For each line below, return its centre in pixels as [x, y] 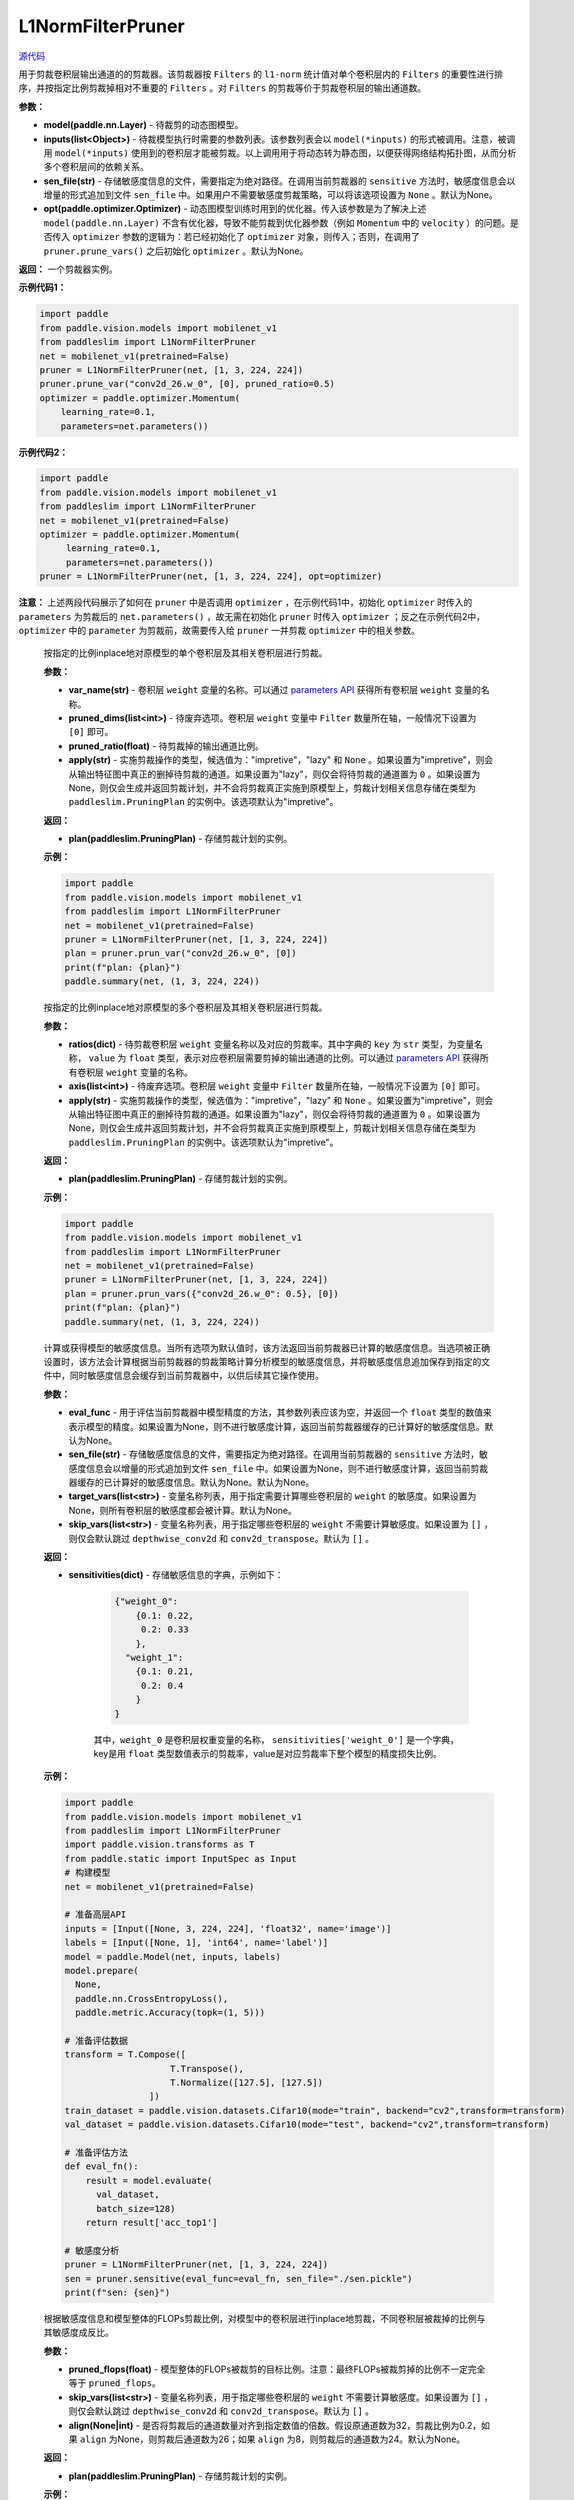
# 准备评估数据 [96, 2040]
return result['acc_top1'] [152, 2222]
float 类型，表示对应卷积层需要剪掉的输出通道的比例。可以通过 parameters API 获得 [304, 1058]
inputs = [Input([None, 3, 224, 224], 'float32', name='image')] [228, 1928]
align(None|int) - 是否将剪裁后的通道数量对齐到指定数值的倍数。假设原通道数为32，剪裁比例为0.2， [275, 2425]
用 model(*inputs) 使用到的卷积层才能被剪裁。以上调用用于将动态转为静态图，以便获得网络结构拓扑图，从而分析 [280, 152]
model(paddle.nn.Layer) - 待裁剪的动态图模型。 [143, 125]
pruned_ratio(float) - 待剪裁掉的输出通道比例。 [166, 746]
